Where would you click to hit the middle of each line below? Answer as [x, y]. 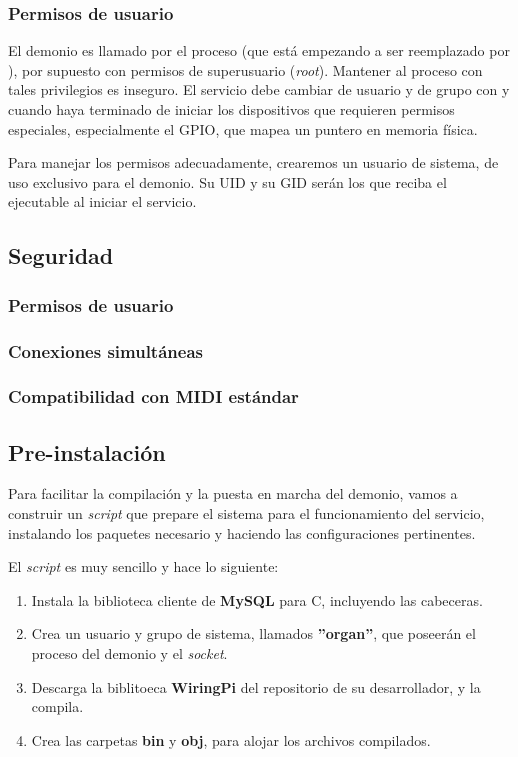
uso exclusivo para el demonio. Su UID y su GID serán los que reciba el [227, 181]
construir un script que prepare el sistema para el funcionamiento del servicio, [246, 513]
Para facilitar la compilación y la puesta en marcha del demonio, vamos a [233, 493]
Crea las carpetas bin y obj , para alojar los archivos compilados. [231, 739]
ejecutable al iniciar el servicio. [102, 201]
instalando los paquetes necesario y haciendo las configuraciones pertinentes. [242, 532]
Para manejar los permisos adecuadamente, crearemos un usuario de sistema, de [253, 162]
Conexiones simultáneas [105, 350]
